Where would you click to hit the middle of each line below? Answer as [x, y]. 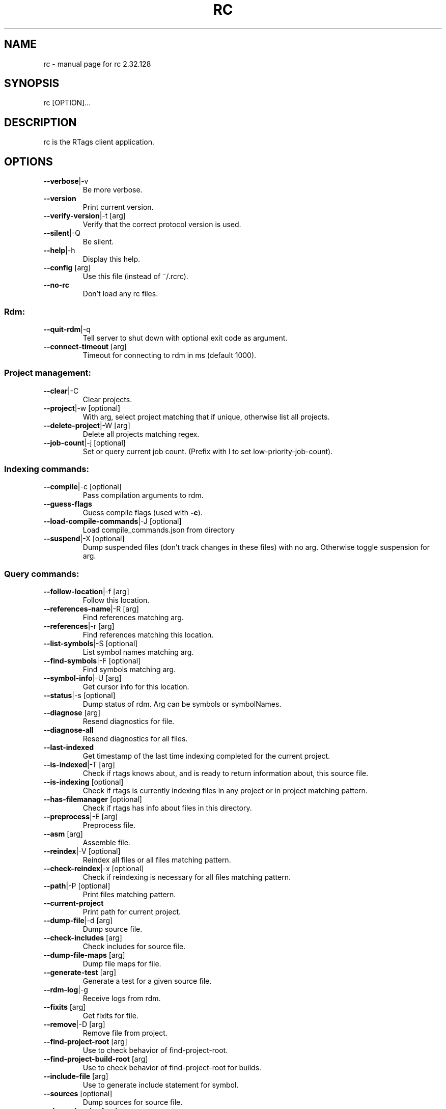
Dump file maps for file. [122, 964]
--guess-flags [68, 504]
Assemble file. [106, 843]
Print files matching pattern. [129, 895]
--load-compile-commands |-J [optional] [113, 521]
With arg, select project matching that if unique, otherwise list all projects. [206, 417]
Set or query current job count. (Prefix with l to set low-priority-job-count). [208, 451]
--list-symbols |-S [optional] [91, 644]
